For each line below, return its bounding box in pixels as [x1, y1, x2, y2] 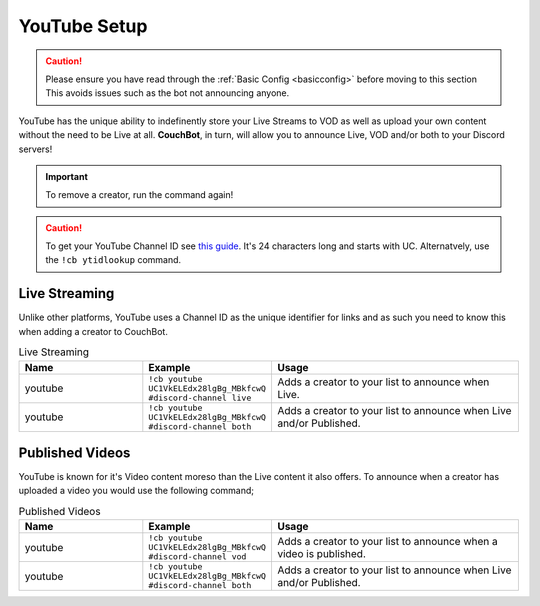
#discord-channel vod [148, 551, 247, 562]
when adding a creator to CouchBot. [18, 325, 169, 337]
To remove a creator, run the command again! [45, 189, 234, 201]
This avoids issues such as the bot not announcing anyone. [45, 87, 290, 99]
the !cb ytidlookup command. [45, 254, 182, 266]
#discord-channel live [148, 392, 252, 403]
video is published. [276, 546, 367, 560]
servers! [18, 143, 53, 155]
